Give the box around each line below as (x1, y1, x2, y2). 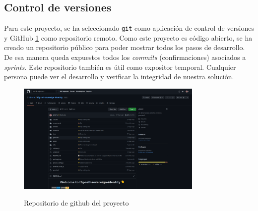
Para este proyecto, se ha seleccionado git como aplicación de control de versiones (4, 23, 254, 33)
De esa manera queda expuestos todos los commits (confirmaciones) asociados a (4, 52, 246, 62)
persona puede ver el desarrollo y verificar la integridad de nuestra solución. (4, 71, 234, 82)
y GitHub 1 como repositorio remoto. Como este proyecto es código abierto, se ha (4, 32, 253, 43)
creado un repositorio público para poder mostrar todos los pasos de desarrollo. (4, 42, 245, 53)
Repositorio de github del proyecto (24, 198, 129, 208)
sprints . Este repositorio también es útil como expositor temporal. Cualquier (4, 61, 236, 72)
